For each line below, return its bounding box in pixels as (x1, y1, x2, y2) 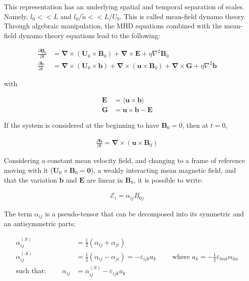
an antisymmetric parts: (4, 218, 76, 229)
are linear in (87, 174, 123, 185)
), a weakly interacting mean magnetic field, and (91, 165, 236, 175)
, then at (182, 119, 208, 130)
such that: (16, 268, 46, 275)
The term (4, 208, 32, 218)
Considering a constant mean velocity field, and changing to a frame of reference (4, 155, 245, 165)
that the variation (4, 174, 57, 185)
